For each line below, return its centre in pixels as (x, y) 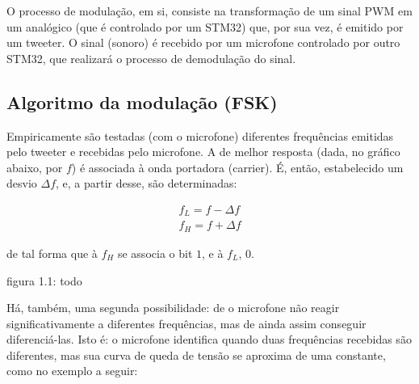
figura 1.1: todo (44, 280)
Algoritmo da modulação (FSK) (142, 101)
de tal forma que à (52, 253)
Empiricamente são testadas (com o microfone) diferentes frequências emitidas (200, 135)
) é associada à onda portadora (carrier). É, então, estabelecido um (237, 167)
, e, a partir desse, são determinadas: (147, 183)
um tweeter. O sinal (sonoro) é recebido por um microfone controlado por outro (203, 42)
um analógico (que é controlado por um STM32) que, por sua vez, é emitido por (205, 26)
